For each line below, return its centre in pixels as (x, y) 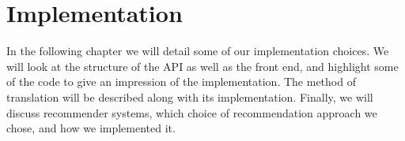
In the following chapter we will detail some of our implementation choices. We (198, 51)
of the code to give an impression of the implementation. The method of (181, 82)
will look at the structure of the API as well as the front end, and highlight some (202, 66)
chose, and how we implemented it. (91, 128)
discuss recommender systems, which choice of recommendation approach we (192, 112)
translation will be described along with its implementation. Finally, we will (190, 96)
